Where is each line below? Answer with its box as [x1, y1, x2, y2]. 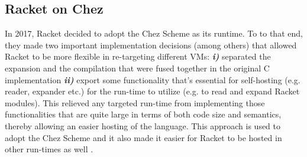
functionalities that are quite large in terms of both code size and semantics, [5, 108, 282, 120]
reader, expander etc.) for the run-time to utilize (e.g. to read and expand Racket [5, 85, 300, 97]
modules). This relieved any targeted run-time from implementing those [5, 96, 265, 109]
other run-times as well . [5, 143, 93, 155]
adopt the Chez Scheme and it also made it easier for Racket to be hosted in [5, 131, 282, 143]
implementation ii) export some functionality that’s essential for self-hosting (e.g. [5, 73, 300, 86]
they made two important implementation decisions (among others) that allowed [5, 38, 297, 51]
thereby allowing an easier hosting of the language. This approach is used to [5, 119, 281, 132]
